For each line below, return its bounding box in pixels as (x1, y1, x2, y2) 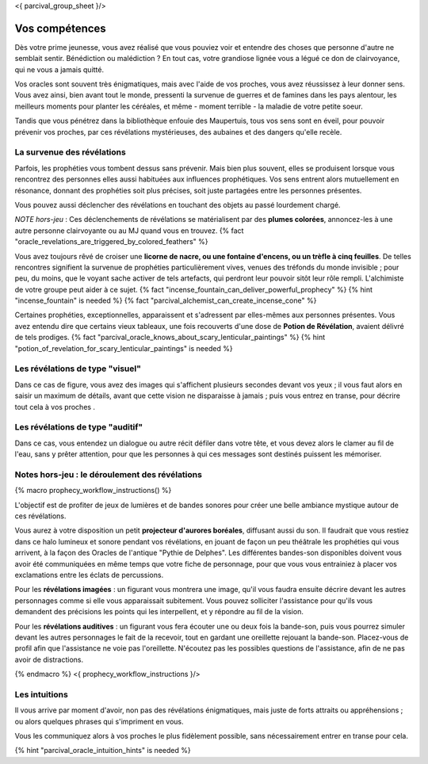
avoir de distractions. (14, 655, 84, 664)
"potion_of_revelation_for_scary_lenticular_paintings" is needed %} (14, 343, 233, 353)
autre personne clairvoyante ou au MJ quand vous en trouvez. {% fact (14, 226, 244, 235)
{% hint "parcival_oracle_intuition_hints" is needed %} (14, 746, 191, 755)
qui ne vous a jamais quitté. (14, 64, 105, 74)
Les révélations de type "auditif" (14, 422, 143, 433)
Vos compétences (14, 21, 106, 35)
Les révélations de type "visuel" (14, 363, 142, 374)
